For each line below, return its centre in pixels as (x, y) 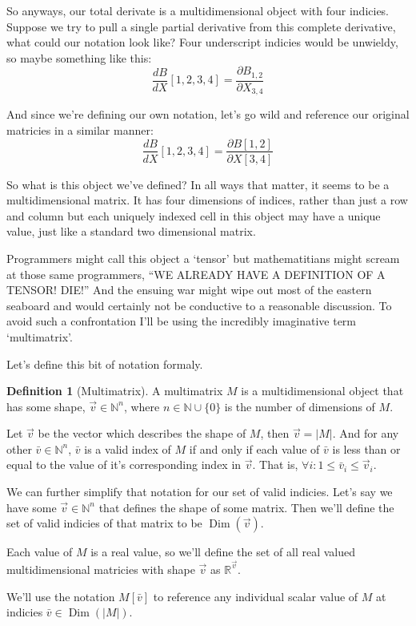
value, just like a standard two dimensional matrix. (131, 231)
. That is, (275, 464)
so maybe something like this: (79, 57)
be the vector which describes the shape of (142, 433)
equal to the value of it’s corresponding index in (124, 464)
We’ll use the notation (61, 596)
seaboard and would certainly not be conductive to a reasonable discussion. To (199, 305)
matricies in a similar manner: (80, 129)
